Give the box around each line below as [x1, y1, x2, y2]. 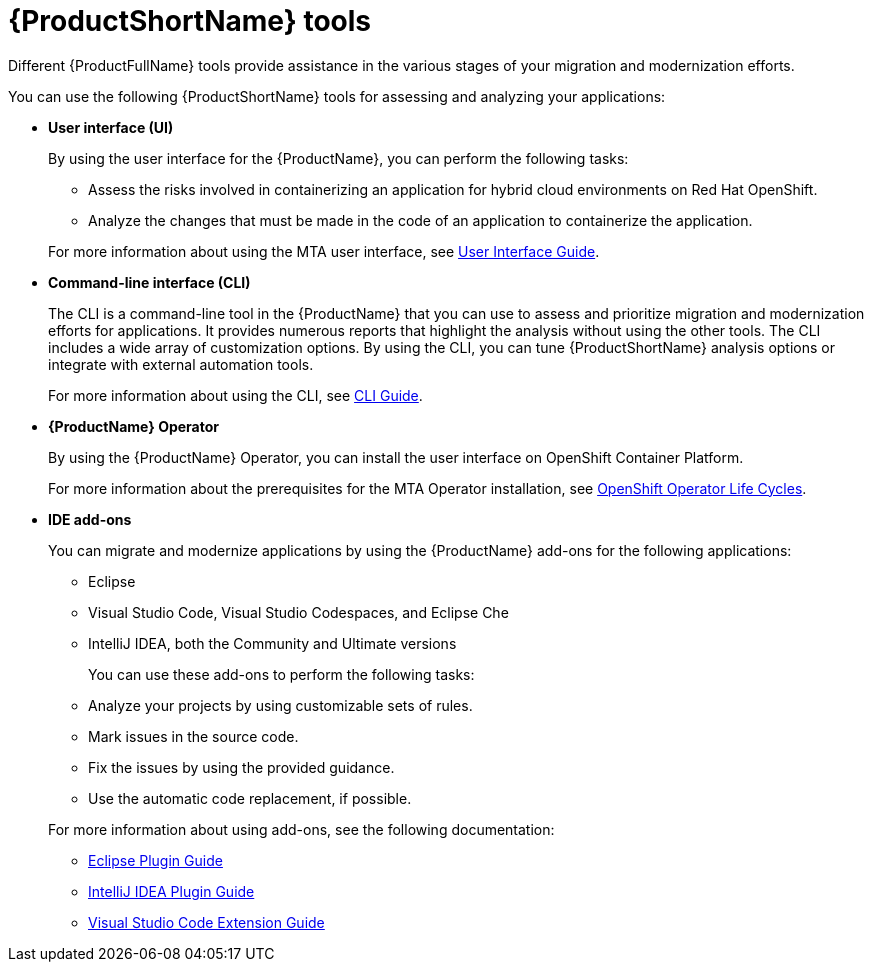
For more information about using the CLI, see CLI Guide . [48, 386, 423, 404]
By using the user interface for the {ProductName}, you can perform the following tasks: [48, 149, 629, 167]
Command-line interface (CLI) [48, 273, 251, 291]
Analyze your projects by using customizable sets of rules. [88, 696, 473, 714]
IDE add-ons [48, 510, 132, 528]
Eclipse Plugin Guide [88, 851, 223, 869]
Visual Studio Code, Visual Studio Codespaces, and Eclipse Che [88, 603, 509, 621]
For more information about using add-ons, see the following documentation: [48, 820, 555, 838]
